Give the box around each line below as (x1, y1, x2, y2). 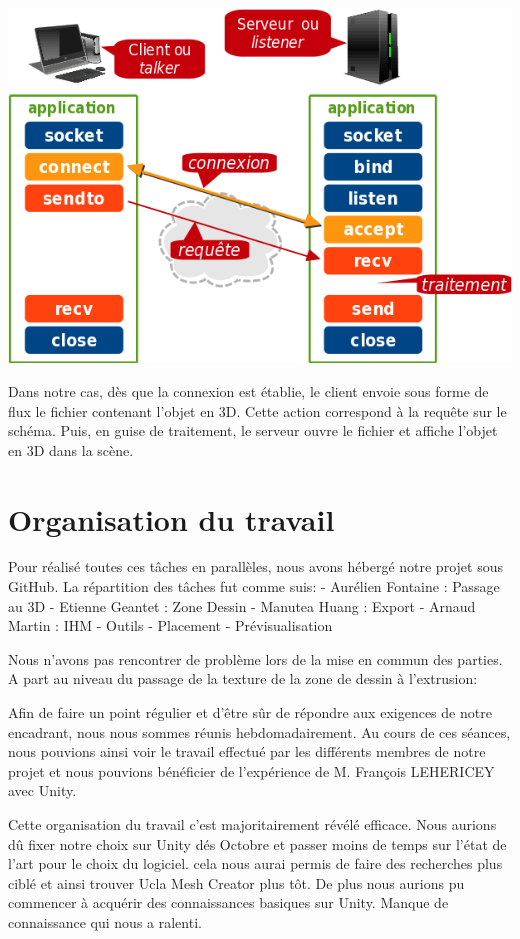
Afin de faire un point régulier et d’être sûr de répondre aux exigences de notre (8, 702, 492, 723)
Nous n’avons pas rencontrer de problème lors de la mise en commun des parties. (8, 648, 503, 669)
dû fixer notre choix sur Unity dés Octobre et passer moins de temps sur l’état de (8, 833, 507, 854)
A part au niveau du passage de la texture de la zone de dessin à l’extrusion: (8, 668, 478, 689)
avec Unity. (8, 780, 77, 801)
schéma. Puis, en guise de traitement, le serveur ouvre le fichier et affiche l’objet (8, 420, 498, 441)
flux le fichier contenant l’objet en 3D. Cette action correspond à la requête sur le (8, 400, 507, 421)
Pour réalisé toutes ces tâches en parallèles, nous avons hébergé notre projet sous (8, 556, 503, 577)
